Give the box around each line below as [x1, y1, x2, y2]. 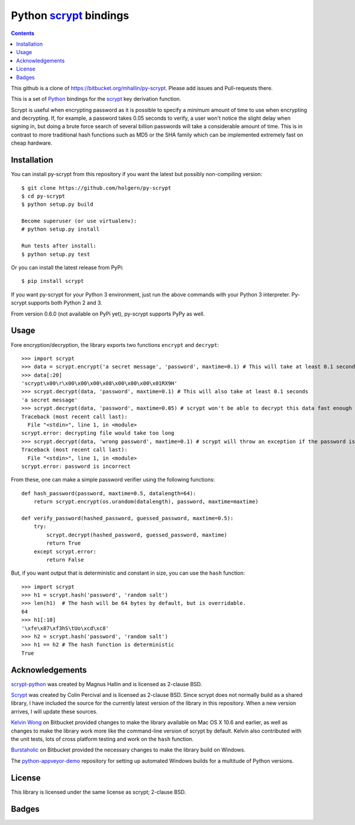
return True [46, 540, 81, 547]
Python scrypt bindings [11, 9, 130, 22]
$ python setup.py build [21, 201, 93, 208]
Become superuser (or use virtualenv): [21, 218, 137, 225]
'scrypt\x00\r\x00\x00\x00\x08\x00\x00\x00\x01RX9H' [21, 380, 177, 387]
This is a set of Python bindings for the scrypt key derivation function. [11, 95, 182, 103]
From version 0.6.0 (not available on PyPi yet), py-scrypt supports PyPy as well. [11, 310, 205, 317]
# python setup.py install [21, 226, 100, 232]
